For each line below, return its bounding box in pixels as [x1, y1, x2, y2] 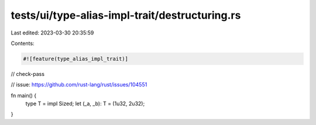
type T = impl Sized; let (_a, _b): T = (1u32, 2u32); [25, 100, 145, 107]
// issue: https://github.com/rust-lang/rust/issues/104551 [11, 81, 147, 88]
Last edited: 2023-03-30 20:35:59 [11, 29, 94, 36]
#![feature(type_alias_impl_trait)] [23, 55, 129, 62]
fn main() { [11, 92, 37, 99]
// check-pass [11, 70, 45, 77]
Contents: [11, 40, 35, 47]
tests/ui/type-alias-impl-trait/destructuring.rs [11, 9, 241, 22]
